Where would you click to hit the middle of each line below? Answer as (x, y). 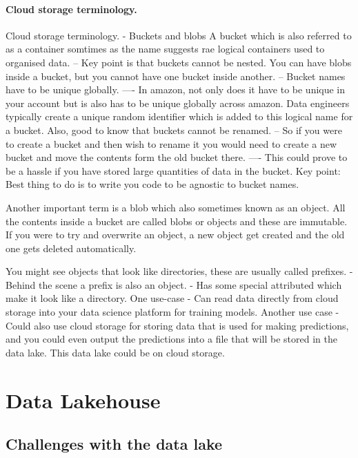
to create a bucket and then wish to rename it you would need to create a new (171, 143)
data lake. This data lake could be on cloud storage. (115, 352)
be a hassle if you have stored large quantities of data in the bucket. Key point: (173, 170)
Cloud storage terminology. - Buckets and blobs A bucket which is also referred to (179, 35)
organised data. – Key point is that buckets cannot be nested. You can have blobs (179, 62)
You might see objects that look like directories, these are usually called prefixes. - (179, 271)
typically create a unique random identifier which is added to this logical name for (179, 116)
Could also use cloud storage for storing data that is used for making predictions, (177, 325)
